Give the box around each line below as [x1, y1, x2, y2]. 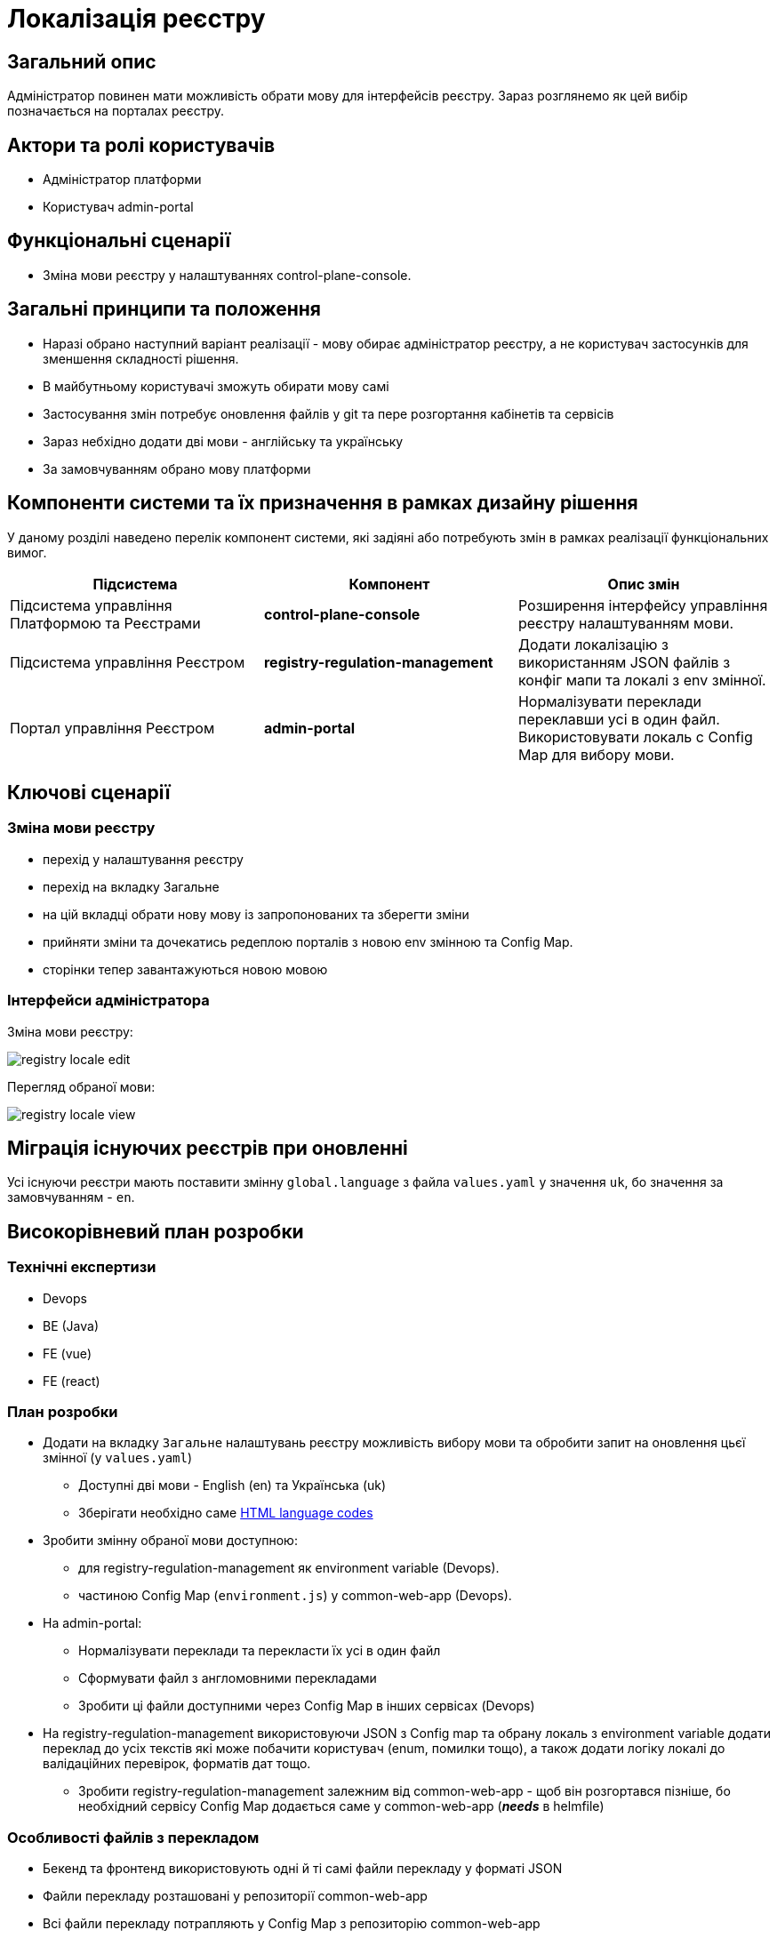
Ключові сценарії [7, 781, 171, 804]
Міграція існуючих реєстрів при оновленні [7, 1136, 408, 1159]
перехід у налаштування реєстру [43, 851, 244, 867]
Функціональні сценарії [7, 229, 231, 252]
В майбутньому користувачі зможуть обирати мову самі [43, 378, 389, 394]
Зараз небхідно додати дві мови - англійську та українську [43, 433, 404, 449]
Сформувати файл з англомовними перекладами [78, 1670, 377, 1686]
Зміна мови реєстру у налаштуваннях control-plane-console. [43, 267, 412, 283]
